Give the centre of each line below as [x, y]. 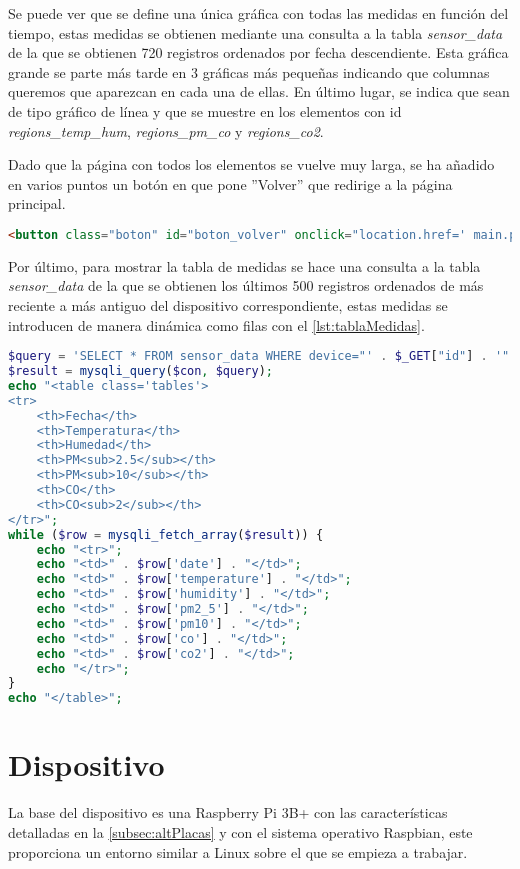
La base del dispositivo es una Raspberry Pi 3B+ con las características [228, 812]
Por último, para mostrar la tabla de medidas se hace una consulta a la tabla [244, 265]
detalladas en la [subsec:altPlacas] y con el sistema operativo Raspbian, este [240, 831]
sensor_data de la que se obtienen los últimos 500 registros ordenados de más [246, 285]
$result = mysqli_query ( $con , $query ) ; [140, 371]
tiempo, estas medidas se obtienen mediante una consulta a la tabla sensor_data [255, 32]
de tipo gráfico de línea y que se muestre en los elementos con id [205, 110]
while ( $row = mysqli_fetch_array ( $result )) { [166, 534]
